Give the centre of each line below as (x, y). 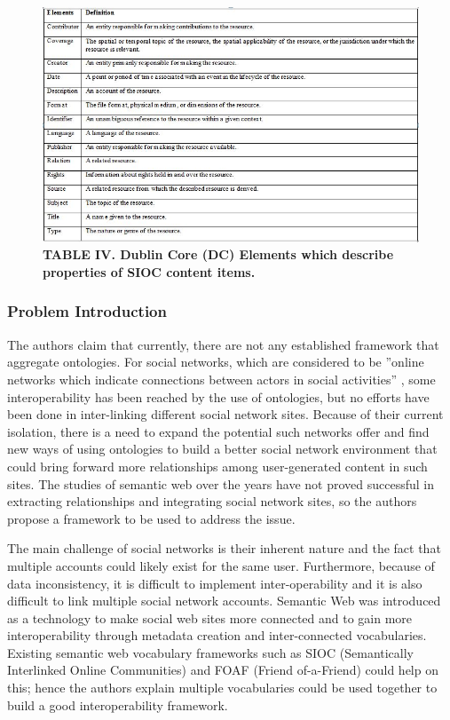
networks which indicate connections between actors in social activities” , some (221, 379)
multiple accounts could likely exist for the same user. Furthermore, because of (221, 565)
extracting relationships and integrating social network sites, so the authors (212, 501)
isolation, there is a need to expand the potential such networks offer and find (218, 431)
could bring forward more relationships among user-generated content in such (217, 466)
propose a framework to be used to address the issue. (151, 518)
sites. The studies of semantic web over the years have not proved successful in (221, 483)
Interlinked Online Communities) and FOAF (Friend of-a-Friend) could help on (223, 670)
